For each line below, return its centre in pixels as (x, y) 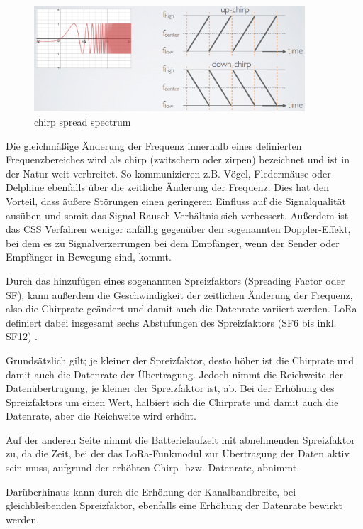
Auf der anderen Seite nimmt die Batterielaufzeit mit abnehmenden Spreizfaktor (180, 439)
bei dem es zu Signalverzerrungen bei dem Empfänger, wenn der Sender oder (173, 242)
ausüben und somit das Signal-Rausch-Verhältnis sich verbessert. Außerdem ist (177, 215)
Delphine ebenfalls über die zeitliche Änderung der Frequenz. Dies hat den (167, 187)
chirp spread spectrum (83, 122)
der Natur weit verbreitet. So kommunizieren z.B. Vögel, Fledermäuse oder (168, 173)
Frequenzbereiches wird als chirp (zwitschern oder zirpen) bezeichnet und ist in (178, 159)
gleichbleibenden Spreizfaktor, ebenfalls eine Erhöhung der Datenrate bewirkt (174, 505)
